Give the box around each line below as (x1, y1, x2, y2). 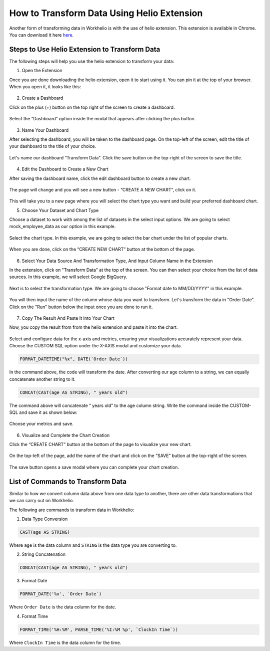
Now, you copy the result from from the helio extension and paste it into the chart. (9, 324, 178, 330)
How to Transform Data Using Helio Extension (9, 8, 203, 19)
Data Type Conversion (21, 516, 68, 522)
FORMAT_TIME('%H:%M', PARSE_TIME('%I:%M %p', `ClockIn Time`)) (19, 626, 178, 632)
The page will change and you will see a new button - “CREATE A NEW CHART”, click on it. (9, 186, 196, 192)
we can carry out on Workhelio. (9, 498, 74, 504)
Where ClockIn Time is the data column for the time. (9, 639, 121, 645)
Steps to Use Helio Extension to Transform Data (9, 45, 160, 54)
